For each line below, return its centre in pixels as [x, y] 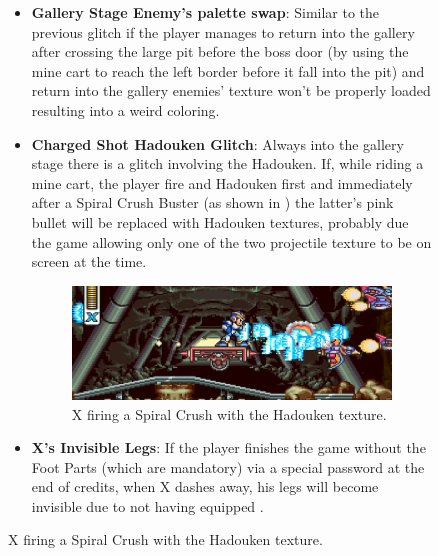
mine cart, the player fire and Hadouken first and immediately [222, 182]
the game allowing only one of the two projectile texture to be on [231, 241]
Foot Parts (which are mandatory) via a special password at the [228, 466]
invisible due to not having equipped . [147, 505]
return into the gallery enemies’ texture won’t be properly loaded [231, 90]
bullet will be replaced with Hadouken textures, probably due [220, 221]
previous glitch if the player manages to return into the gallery [223, 31]
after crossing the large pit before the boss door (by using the [220, 51]
